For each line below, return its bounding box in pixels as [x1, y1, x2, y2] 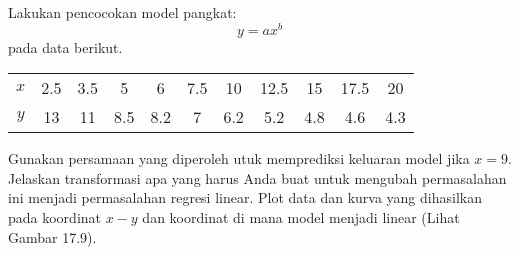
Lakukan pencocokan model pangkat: [8, 2, 237, 22]
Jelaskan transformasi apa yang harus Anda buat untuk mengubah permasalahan [8, 167, 507, 188]
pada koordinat [8, 207, 102, 228]
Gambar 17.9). [8, 226, 97, 247]
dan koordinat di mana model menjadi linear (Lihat [142, 207, 460, 228]
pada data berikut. [8, 36, 123, 57]
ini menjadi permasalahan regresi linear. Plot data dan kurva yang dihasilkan [8, 187, 482, 208]
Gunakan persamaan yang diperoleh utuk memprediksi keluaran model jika [8, 148, 470, 169]
